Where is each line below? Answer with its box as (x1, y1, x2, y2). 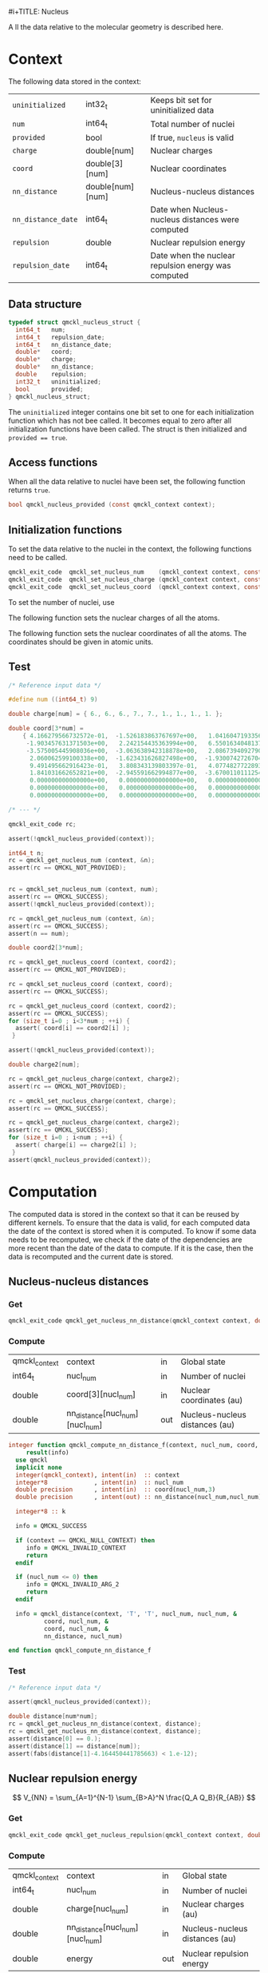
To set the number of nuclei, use (8, 597, 115, 607)
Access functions (8, 455, 98, 469)
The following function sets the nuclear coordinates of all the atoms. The (8, 628, 247, 638)
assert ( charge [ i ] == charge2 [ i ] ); (15, 1141, 137, 1149)
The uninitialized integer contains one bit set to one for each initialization (8, 407, 254, 416)
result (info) (26, 1449, 69, 1457)
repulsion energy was (150, 260, 231, 271)
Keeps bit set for (150, 94, 212, 105)
